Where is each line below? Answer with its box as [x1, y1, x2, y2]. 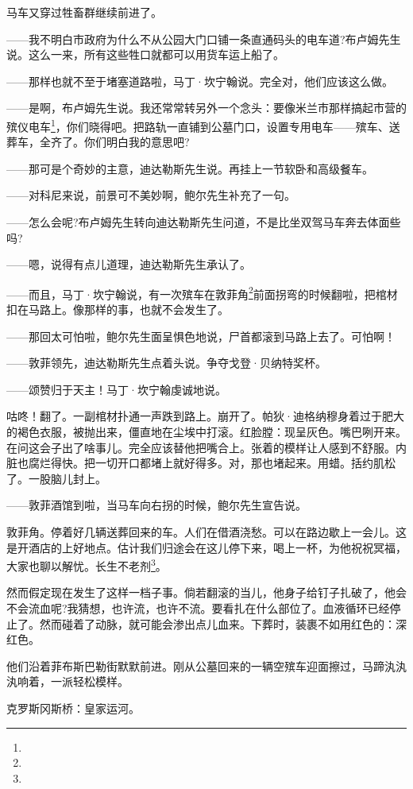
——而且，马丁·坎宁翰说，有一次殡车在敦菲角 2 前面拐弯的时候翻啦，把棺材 [6, 283, 398, 302]
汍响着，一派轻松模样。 [6, 673, 129, 690]
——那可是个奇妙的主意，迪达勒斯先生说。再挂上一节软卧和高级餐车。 [6, 160, 373, 176]
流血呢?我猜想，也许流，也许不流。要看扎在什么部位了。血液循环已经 [28, 600, 390, 616]
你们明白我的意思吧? [83, 133, 190, 150]
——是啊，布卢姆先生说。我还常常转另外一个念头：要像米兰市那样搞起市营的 [6, 99, 407, 116]
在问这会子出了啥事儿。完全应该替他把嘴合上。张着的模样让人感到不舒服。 [6, 439, 396, 455]
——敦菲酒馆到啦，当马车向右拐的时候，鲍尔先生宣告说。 [6, 497, 307, 513]
